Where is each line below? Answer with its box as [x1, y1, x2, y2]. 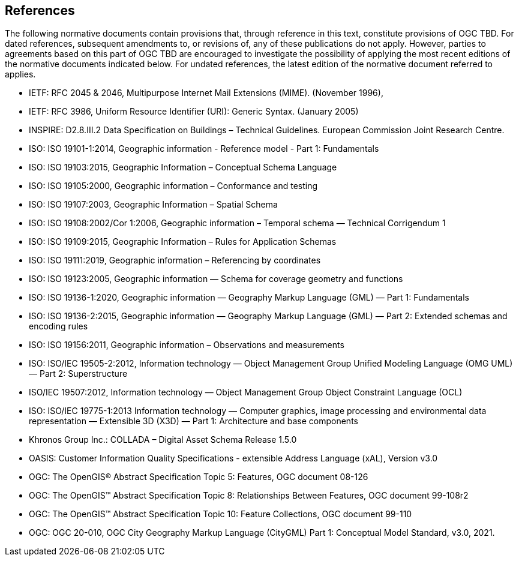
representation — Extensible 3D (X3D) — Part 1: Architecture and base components [29, 416, 358, 427]
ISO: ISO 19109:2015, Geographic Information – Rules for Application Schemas [29, 236, 337, 247]
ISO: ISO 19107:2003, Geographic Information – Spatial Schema [29, 199, 278, 210]
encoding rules [29, 321, 88, 332]
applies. [5, 69, 36, 80]
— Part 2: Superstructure [29, 368, 128, 379]
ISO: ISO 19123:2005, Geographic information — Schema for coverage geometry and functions [29, 274, 403, 284]
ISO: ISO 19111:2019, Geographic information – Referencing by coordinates [29, 255, 321, 266]
